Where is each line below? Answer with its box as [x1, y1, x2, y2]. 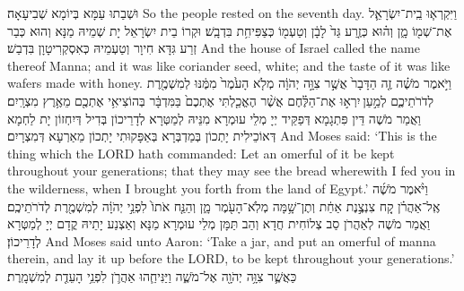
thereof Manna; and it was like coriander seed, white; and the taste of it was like [7, 56, 451, 74]
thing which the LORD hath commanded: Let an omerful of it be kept [7, 143, 395, 162]
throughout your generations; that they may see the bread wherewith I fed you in [7, 161, 456, 180]
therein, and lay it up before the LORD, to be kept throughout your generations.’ [7, 249, 455, 268]
